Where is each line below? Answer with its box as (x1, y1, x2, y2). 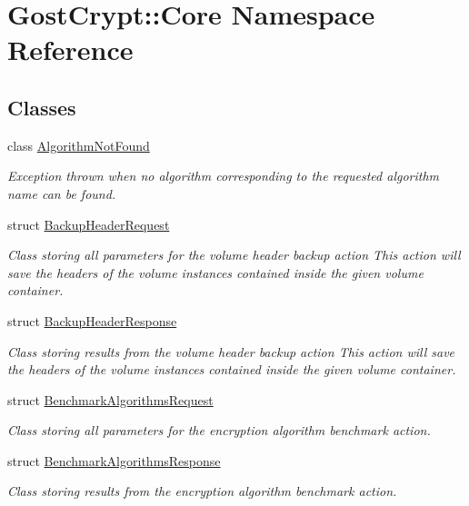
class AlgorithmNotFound (7, 135, 150, 154)
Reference (7, 31, 134, 68)
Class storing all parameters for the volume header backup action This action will (7, 245, 461, 264)
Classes (7, 93, 76, 121)
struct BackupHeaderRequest (7, 214, 170, 233)
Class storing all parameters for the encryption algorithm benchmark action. (7, 421, 431, 440)
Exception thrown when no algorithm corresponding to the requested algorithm (7, 166, 440, 185)
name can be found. (7, 184, 116, 203)
